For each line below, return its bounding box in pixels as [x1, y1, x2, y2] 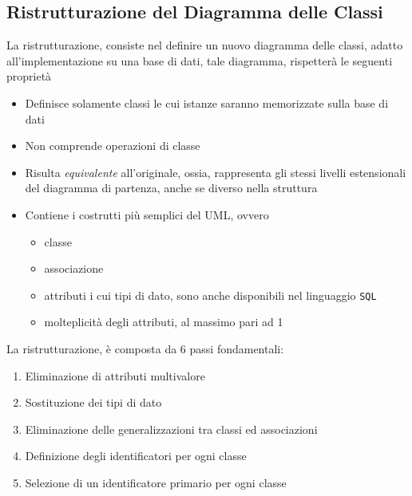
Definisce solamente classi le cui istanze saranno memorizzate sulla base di [25, 94, 389, 111]
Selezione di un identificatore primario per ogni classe [25, 474, 287, 490]
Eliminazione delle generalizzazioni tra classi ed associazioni [25, 420, 318, 437]
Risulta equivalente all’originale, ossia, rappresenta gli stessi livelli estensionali [25, 163, 406, 180]
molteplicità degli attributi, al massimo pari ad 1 [44, 313, 283, 330]
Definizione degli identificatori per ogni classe [25, 447, 247, 464]
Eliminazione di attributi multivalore [25, 367, 205, 384]
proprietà [6, 68, 52, 85]
